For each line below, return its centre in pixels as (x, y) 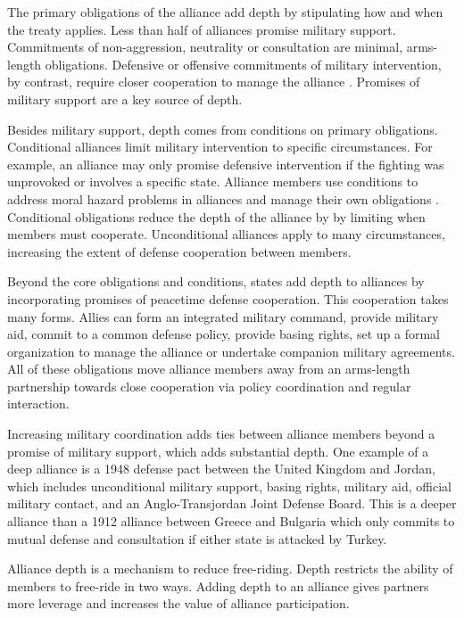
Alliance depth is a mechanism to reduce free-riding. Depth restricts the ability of (230, 569)
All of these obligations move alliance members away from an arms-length (209, 369)
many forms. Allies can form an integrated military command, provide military (223, 316)
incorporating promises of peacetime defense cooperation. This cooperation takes (228, 298)
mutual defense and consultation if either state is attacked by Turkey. (197, 538)
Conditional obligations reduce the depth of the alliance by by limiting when (216, 216)
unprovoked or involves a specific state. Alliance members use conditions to (213, 181)
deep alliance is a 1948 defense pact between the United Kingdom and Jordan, (221, 469)
